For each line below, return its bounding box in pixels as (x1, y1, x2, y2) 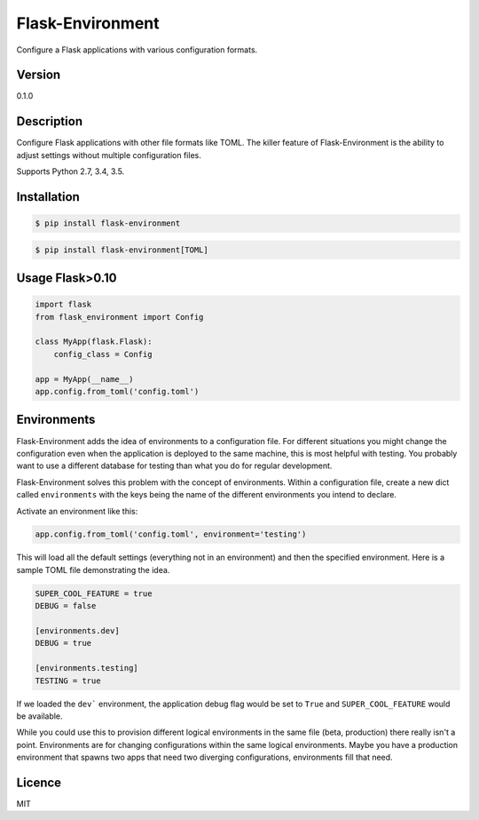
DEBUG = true (35, 638, 92, 649)
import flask (35, 299, 92, 310)
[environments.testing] (35, 663, 139, 673)
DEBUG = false (35, 601, 97, 611)
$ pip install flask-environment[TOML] (35, 244, 208, 255)
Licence (16, 775, 62, 790)
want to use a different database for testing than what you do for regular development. (16, 460, 333, 471)
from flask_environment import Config (35, 312, 204, 322)
